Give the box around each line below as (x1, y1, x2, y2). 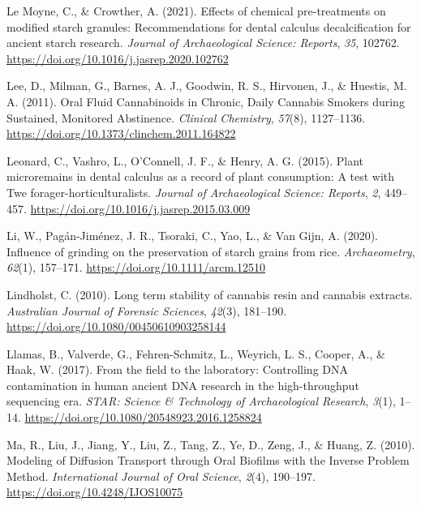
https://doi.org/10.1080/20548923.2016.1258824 (24, 409, 262, 426)
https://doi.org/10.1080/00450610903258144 (6, 318, 226, 335)
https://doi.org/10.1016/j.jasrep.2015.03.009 (30, 199, 251, 217)
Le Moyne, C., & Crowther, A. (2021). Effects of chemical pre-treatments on (6, 2, 386, 19)
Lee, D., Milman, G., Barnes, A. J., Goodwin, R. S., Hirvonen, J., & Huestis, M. (6, 77, 407, 94)
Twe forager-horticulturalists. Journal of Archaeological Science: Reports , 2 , (6, 183, 381, 200)
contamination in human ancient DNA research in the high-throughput (6, 376, 359, 393)
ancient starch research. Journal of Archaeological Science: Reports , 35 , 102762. (6, 34, 400, 51)
